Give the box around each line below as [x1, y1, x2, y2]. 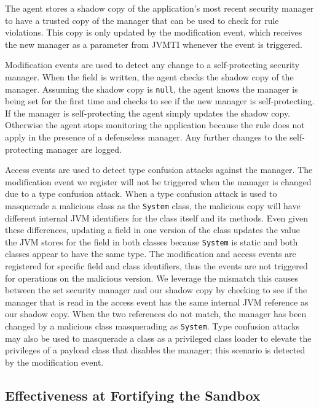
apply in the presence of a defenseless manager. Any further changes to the [5, 131, 287, 143]
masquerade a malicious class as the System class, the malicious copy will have [5, 199, 301, 212]
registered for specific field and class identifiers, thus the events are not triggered [5, 260, 308, 272]
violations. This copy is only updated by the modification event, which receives [5, 26, 302, 39]
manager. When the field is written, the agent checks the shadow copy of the [5, 70, 294, 83]
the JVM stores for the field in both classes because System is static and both [5, 235, 298, 248]
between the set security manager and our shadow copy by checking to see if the [5, 283, 307, 296]
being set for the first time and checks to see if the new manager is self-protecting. [5, 94, 315, 107]
